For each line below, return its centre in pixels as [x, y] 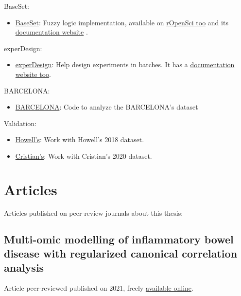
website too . [33, 74]
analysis [24, 268]
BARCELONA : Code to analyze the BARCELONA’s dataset [107, 107]
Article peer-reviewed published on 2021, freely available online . [99, 288]
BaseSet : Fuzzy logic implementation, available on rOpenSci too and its [122, 22]
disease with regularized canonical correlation [121, 253]
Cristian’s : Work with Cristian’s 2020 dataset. [84, 156]
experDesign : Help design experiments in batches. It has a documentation [125, 65]
